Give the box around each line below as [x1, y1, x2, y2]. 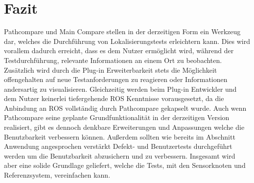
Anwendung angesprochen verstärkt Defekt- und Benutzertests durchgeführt [4, 141, 232, 151]
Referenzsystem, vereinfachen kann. [4, 170, 111, 180]
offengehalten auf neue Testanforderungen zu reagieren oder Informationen [4, 74, 228, 84]
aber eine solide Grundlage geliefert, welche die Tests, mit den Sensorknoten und [4, 160, 246, 170]
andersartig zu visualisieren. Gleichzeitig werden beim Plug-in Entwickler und [4, 83, 237, 94]
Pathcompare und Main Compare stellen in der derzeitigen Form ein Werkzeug [4, 26, 241, 37]
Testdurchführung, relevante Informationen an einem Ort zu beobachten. [4, 55, 222, 65]
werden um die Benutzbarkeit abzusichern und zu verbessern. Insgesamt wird [4, 150, 235, 161]
